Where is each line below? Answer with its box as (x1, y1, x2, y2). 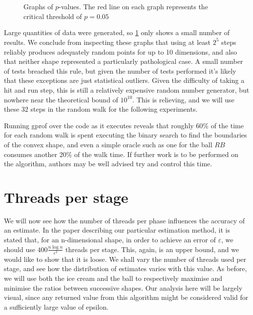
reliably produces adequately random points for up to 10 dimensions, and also (4, 46, 237, 57)
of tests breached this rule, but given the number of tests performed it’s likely (4, 65, 236, 76)
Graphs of (23, 1, 53, 12)
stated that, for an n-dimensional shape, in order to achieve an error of (4, 235, 216, 244)
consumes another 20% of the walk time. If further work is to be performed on (4, 149, 238, 159)
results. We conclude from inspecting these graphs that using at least (4, 37, 211, 47)
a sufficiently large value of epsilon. (4, 301, 109, 312)
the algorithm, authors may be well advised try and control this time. (4, 158, 212, 169)
